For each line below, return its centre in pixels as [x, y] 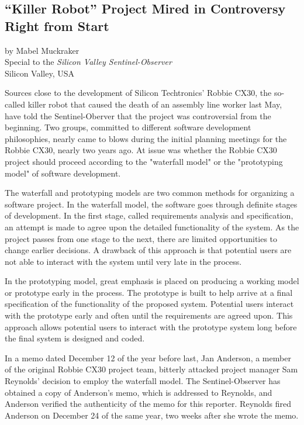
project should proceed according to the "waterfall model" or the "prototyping [144, 161]
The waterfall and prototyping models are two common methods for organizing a [150, 193]
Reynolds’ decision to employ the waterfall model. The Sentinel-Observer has [143, 381]
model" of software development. [63, 173]
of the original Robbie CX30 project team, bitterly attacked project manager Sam [151, 369]
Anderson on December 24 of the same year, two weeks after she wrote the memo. [152, 415]
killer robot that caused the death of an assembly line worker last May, [155, 104]
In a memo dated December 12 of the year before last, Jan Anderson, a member [148, 357]
